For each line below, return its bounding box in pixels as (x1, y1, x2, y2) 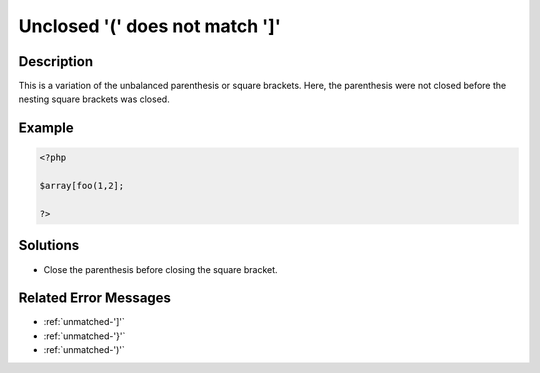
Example (18, 120, 74, 137)
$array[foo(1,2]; (39, 180, 125, 192)
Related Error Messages (18, 290, 172, 307)
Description (18, 53, 94, 70)
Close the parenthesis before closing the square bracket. (43, 263, 279, 275)
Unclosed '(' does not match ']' (18, 15, 282, 37)
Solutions (18, 237, 80, 254)
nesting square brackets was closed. (18, 93, 170, 105)
